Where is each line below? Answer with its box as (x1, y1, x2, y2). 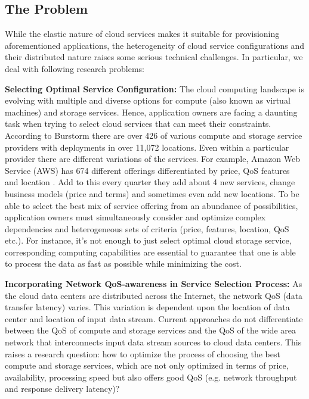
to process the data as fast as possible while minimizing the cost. (5, 257, 242, 270)
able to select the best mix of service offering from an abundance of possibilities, (5, 199, 298, 211)
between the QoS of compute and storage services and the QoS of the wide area (5, 324, 296, 336)
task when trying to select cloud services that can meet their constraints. (5, 117, 271, 130)
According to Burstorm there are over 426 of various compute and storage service (5, 129, 302, 141)
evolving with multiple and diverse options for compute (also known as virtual (5, 94, 291, 107)
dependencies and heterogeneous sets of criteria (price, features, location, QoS (5, 222, 289, 235)
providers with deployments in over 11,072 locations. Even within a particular (5, 141, 289, 153)
